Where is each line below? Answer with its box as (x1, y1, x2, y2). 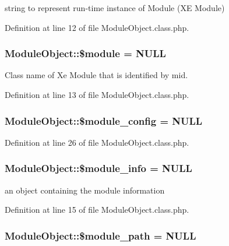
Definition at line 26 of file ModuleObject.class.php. (5, 136, 189, 148)
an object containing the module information (5, 184, 165, 196)
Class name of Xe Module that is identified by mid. (5, 69, 188, 81)
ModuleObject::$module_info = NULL (5, 161, 192, 175)
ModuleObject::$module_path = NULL (5, 228, 196, 243)
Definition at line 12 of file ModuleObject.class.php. (5, 21, 189, 33)
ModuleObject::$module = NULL (5, 46, 166, 61)
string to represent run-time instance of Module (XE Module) (5, 2, 225, 13)
